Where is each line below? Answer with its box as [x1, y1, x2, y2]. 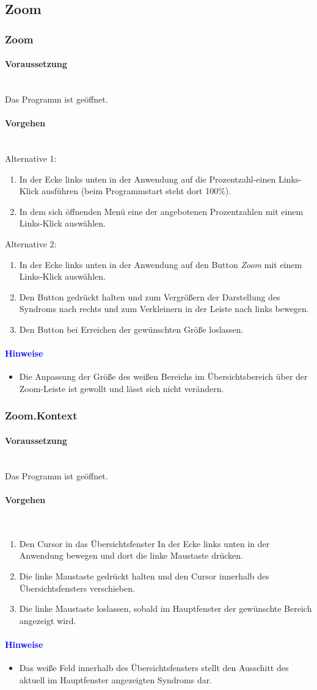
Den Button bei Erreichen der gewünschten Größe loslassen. [19, 322, 244, 335]
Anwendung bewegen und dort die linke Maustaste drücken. [19, 549, 243, 562]
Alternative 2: [5, 237, 57, 250]
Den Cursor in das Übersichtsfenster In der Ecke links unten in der [19, 537, 270, 550]
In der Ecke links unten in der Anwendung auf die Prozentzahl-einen [19, 172, 276, 185]
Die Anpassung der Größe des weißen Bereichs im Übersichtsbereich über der [19, 370, 308, 383]
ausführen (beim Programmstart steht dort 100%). [42, 184, 231, 197]
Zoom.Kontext [5, 408, 78, 423]
